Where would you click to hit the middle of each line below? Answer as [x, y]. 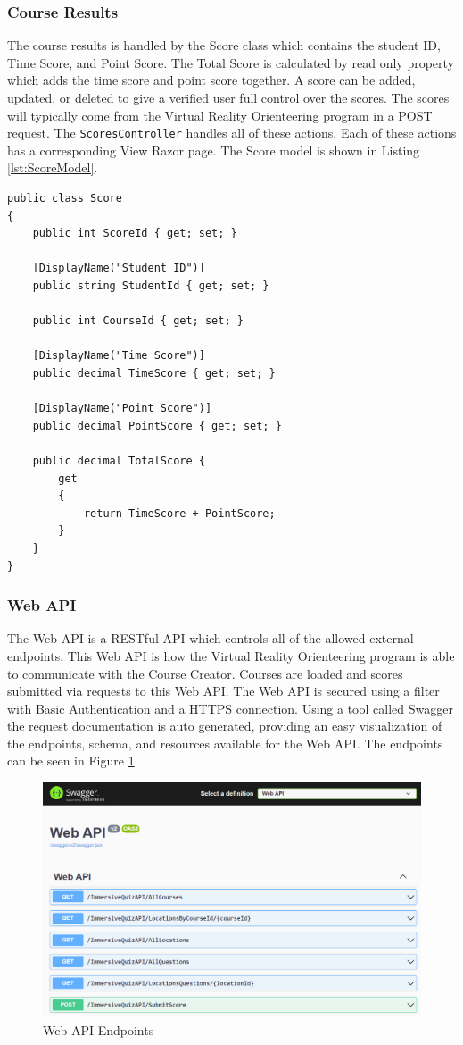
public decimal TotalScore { [119, 460]
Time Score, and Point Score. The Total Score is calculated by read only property [231, 62]
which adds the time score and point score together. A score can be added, [211, 80]
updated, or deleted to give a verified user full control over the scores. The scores [228, 97]
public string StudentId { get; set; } [151, 286]
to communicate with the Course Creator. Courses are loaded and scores [205, 673]
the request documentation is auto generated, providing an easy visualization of [225, 726]
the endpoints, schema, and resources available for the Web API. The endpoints [225, 743]
